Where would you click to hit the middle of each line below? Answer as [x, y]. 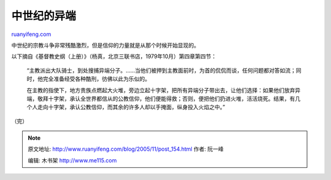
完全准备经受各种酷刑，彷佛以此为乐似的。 [96, 79]
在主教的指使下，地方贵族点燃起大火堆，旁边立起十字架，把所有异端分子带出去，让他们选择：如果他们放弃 [161, 90]
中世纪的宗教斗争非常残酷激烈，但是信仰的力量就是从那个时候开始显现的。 [105, 45]
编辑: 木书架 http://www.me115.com [72, 160]
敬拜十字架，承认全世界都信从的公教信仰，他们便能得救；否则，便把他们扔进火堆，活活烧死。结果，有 [166, 98]
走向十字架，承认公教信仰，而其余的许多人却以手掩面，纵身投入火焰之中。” [131, 107]
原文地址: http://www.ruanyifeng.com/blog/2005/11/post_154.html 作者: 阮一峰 [126, 149]
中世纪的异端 [44, 16]
